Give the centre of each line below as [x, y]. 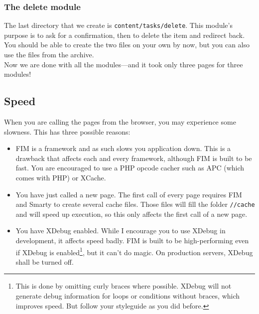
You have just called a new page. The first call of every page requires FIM [129, 194]
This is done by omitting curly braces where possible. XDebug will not [124, 286]
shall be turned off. [45, 261]
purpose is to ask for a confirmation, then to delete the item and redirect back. [125, 35]
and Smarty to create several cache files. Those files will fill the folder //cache [135, 204]
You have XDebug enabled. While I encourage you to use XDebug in [121, 231]
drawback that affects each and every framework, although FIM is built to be [134, 158]
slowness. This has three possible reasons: [67, 131]
